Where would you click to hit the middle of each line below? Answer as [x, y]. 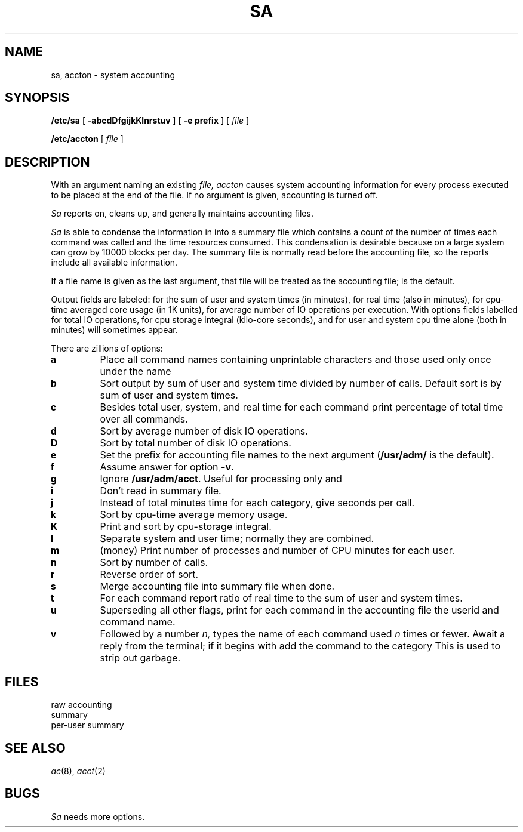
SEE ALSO [35, 748]
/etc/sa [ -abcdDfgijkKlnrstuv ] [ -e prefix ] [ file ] [150, 121]
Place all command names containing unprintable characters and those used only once [296, 360]
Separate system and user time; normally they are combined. [237, 539]
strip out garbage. [140, 658]
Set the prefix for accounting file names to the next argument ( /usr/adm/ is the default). [297, 455]
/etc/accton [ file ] [87, 139]
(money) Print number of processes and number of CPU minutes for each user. [277, 551]
